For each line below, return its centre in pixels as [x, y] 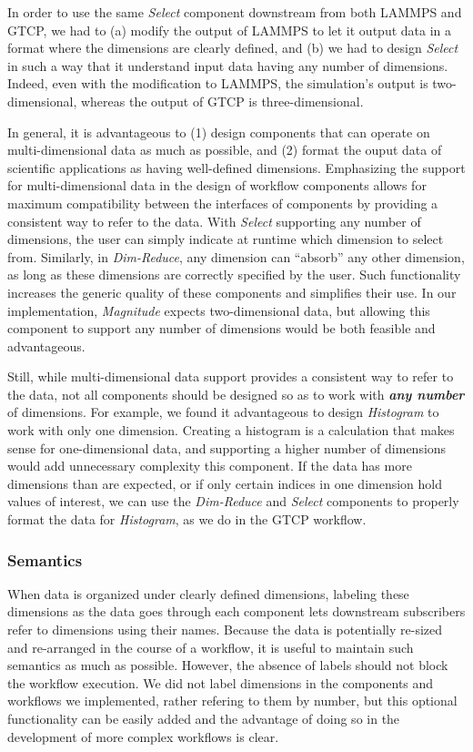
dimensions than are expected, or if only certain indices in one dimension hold [225, 483]
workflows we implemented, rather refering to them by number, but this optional [232, 701]
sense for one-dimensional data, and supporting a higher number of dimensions [227, 447]
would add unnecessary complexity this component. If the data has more [210, 466]
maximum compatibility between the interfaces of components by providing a [223, 203]
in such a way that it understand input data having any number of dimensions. [228, 65]
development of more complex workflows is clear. [143, 736]
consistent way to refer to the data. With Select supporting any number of [214, 221]
